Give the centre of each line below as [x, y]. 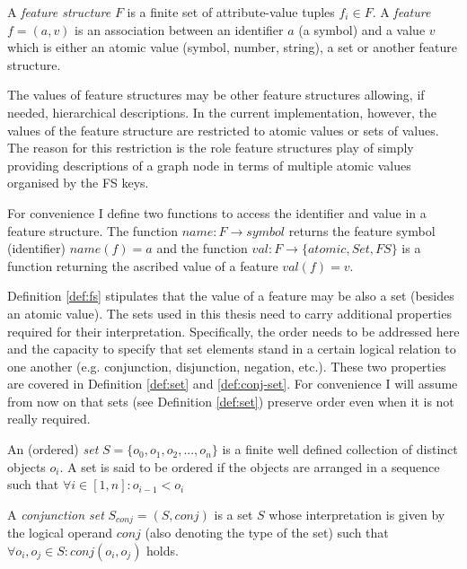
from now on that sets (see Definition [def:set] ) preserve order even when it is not [231, 401]
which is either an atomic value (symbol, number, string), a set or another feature [233, 47]
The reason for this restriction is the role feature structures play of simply [211, 148]
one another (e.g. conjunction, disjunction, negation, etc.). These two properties [227, 366]
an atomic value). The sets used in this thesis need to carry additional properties [229, 313]
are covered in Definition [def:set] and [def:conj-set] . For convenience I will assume [233, 384]
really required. [49, 419]
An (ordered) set [53, 449]
